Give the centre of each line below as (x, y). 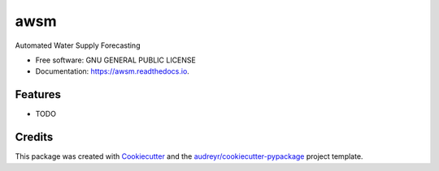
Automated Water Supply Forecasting (78, 45)
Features (38, 94)
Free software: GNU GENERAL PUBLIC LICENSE (116, 60)
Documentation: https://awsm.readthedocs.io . (113, 71)
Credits (34, 137)
